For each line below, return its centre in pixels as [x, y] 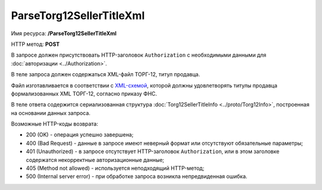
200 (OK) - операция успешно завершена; [80, 135]
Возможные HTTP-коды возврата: [55, 124]
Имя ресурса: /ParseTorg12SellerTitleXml [64, 33]
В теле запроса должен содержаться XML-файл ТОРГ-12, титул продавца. [106, 74]
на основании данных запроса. [51, 113]
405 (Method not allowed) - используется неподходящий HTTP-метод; [115, 168]
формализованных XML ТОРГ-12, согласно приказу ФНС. [84, 94]
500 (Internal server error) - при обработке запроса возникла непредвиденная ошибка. [137, 176]
